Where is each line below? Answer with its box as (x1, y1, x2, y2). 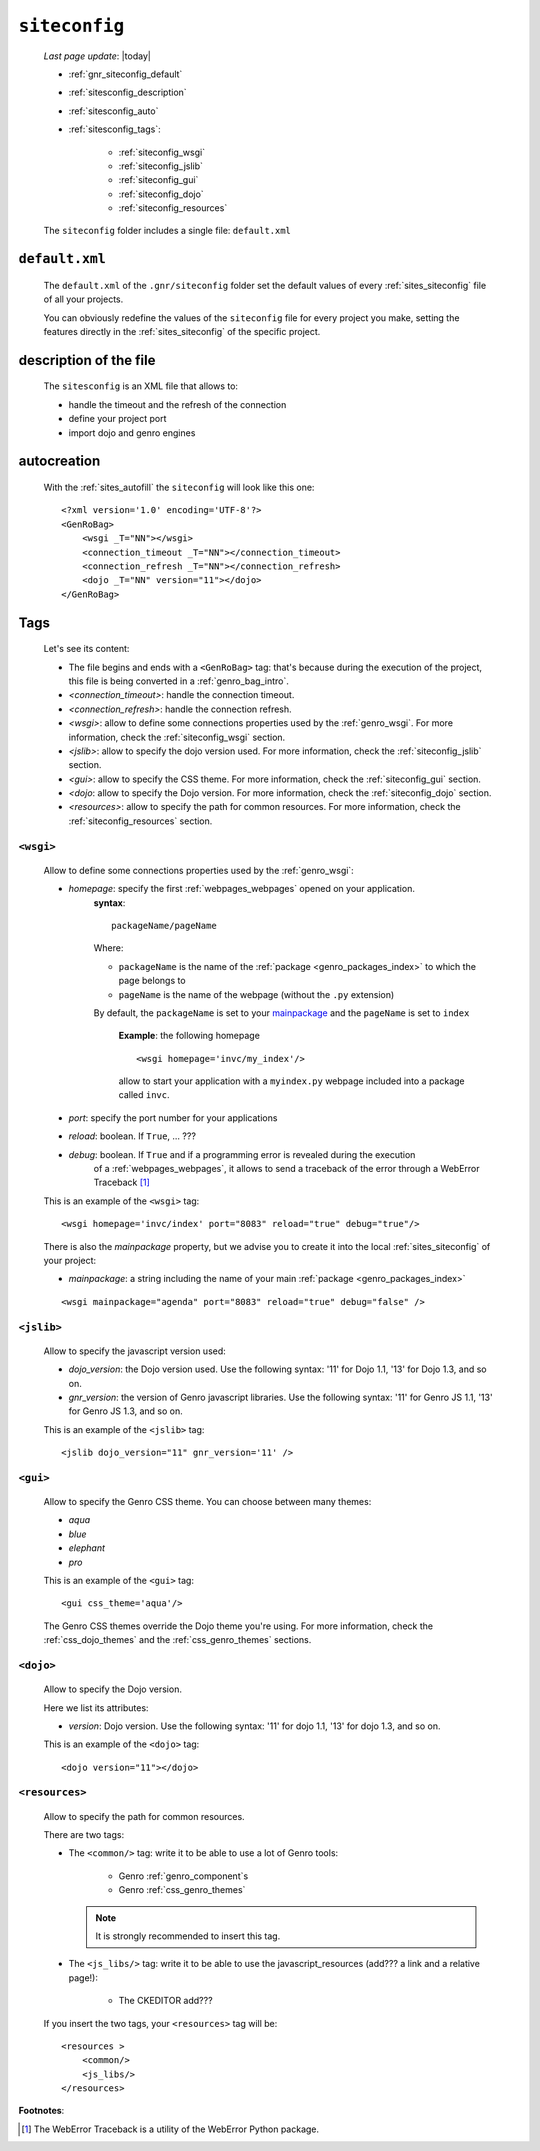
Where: (93, 942, 124, 954)
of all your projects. (43, 293, 124, 305)
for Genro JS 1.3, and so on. (68, 1405, 184, 1417)
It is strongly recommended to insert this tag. (95, 1930, 281, 1942)
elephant (68, 1542, 105, 1554)
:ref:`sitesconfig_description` (68, 86, 187, 99)
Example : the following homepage (118, 1030, 260, 1042)
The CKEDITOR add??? (118, 1995, 214, 2007)
